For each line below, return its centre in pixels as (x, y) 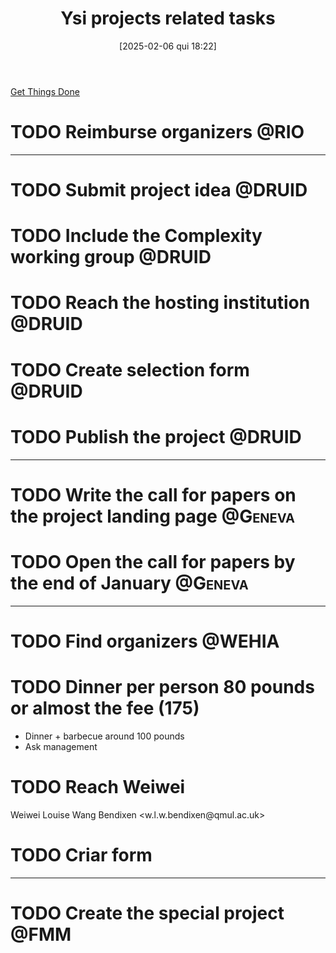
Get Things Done (45, 91)
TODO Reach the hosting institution (160, 303)
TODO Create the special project (147, 913)
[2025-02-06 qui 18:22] (168, 46)
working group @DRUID (111, 257)
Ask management (61, 746)
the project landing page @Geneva (152, 516)
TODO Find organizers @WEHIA (145, 641)
